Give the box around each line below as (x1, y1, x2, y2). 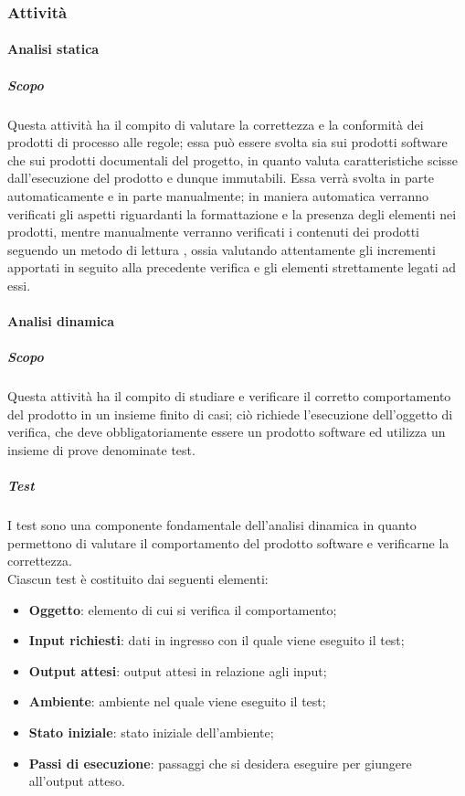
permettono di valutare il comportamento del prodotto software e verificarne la (7, 533, 449, 552)
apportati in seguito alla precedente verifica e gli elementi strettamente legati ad (7, 258, 457, 277)
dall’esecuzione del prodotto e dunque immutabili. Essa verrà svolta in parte (7, 168, 434, 187)
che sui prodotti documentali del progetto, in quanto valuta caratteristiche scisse (7, 150, 458, 169)
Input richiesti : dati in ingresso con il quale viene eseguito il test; (28, 631, 405, 650)
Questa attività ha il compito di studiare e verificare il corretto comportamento (7, 387, 451, 406)
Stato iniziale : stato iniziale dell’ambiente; (28, 722, 274, 741)
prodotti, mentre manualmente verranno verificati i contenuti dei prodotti (7, 222, 419, 241)
